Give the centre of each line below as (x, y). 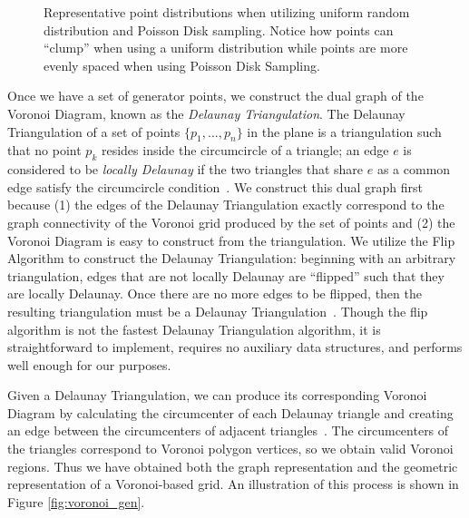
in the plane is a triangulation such (344, 131)
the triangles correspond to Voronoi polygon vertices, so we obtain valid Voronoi (230, 449)
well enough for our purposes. (89, 364)
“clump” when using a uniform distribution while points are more (226, 48)
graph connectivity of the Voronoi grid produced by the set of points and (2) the (231, 222)
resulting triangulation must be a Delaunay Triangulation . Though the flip (218, 311)
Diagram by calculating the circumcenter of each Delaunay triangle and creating (230, 412)
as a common (414, 169)
